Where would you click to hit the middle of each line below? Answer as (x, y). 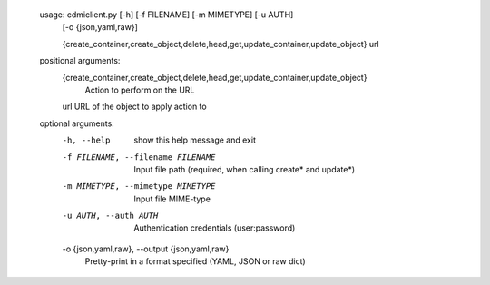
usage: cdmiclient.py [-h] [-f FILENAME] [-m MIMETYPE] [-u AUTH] (167, 15)
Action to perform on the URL (140, 90)
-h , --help (86, 140)
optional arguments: (77, 123)
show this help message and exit (195, 140)
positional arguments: (80, 61)
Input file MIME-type (172, 199)
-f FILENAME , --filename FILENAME (139, 157)
